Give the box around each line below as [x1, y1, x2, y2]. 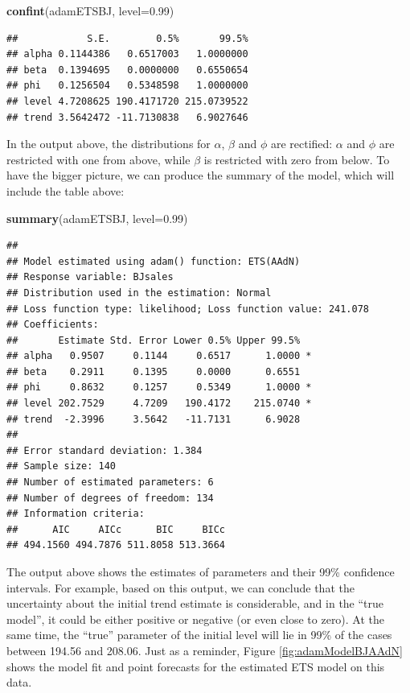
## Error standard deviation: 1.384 [6, 444, 203, 456]
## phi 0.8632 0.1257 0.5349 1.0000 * [6, 382, 312, 394]
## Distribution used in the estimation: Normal [6, 287, 272, 299]
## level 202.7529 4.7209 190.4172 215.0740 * [6, 398, 312, 410]
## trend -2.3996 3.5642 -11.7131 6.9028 [6, 413, 301, 425]
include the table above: [6, 182, 125, 199]
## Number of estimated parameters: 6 [6, 476, 214, 489]
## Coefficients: [6, 319, 99, 331]
